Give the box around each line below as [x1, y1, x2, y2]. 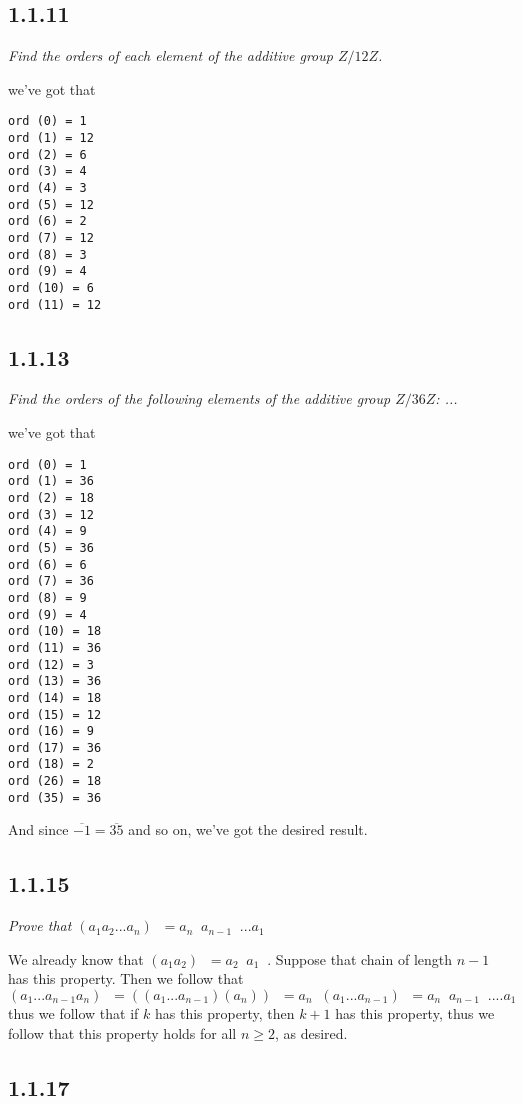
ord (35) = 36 [8, 790, 102, 805]
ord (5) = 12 [8, 197, 94, 212]
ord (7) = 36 [8, 574, 94, 589]
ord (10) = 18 [8, 624, 102, 639]
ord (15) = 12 [8, 707, 102, 722]
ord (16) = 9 [8, 724, 94, 739]
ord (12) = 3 [8, 657, 94, 672]
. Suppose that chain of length [267, 948, 453, 969]
